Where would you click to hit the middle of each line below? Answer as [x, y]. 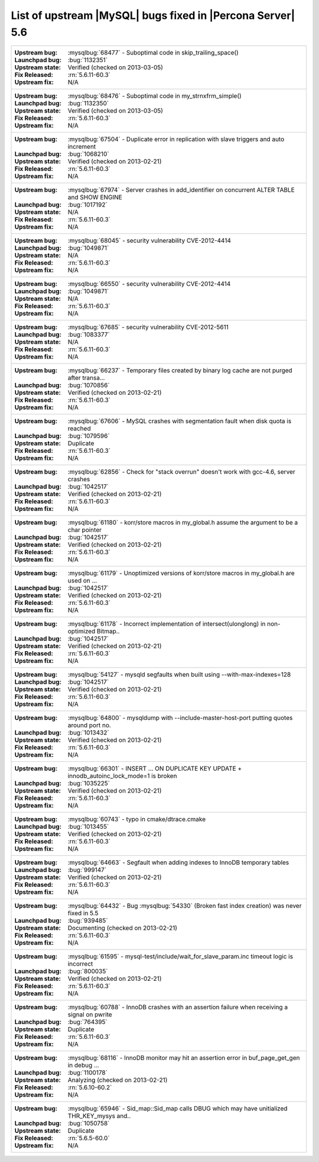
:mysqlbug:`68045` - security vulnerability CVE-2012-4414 [149, 241]
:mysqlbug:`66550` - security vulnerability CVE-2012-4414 [149, 284]
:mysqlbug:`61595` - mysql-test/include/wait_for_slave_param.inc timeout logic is [180, 957]
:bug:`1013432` [88, 733]
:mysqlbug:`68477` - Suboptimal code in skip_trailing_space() [153, 53]
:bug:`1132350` [88, 104]
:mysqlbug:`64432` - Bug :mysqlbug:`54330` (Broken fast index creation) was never [185, 906]
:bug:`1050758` [89, 1124]
